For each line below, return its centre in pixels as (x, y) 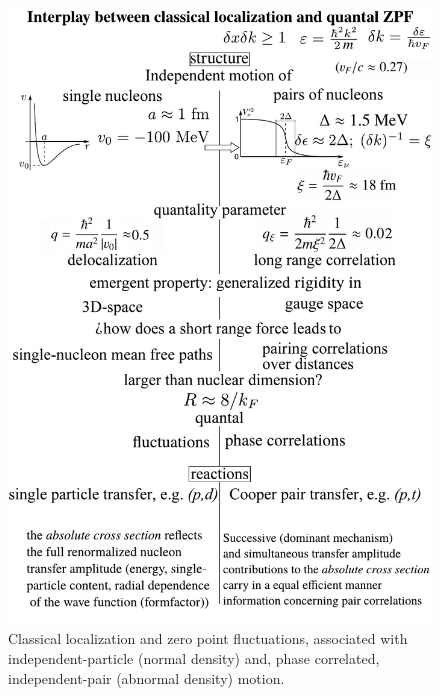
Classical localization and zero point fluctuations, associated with (208, 638)
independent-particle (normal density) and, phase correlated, (194, 657)
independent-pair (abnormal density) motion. (146, 677)
